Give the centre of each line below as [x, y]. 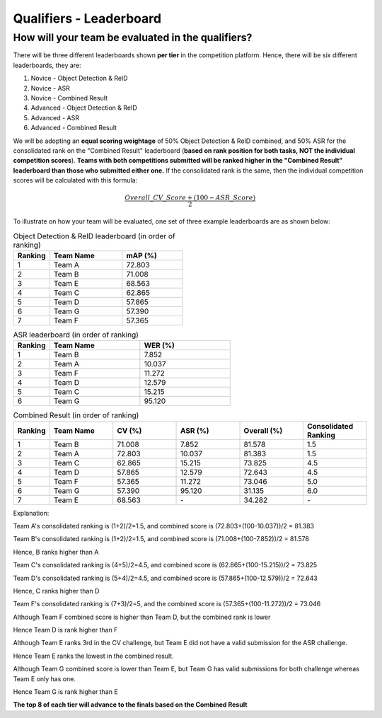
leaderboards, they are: [47, 65]
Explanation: [31, 513]
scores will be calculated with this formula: [75, 180]
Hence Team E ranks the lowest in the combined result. [93, 656]
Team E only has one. [44, 678]
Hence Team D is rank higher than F [65, 630]
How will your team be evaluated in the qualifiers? [133, 37]
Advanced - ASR [55, 117]
